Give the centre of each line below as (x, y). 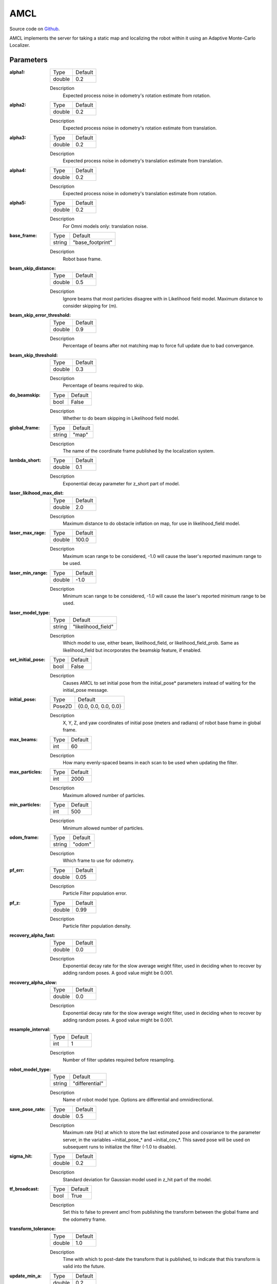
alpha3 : (18, 137)
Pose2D (63, 706)
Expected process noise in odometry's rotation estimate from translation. (140, 128)
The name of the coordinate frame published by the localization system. (139, 451)
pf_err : (17, 870)
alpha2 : (18, 105)
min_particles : (25, 805)
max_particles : (26, 772)
